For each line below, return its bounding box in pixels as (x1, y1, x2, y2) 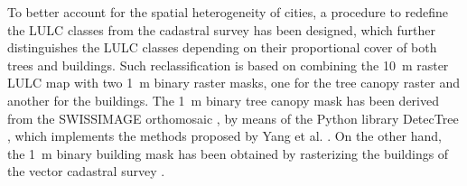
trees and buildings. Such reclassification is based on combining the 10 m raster (7, 55, 449, 74)
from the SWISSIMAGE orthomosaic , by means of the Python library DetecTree (7, 108, 459, 127)
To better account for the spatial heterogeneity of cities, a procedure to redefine (7, 3, 449, 21)
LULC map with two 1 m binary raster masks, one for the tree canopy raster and (7, 73, 461, 92)
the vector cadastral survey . (7, 162, 165, 181)
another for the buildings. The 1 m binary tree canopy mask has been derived (7, 90, 440, 109)
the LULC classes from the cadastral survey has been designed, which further (7, 20, 435, 39)
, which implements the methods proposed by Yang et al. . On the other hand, (7, 126, 442, 145)
